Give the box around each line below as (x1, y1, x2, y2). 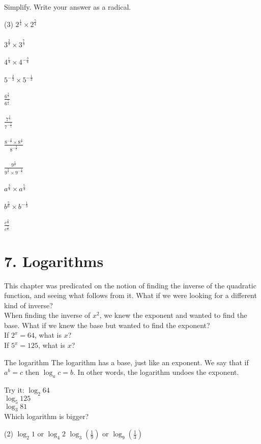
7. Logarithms (4, 250, 104, 271)
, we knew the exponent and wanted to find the (99, 310, 247, 320)
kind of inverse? (4, 300, 53, 310)
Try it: (4, 384, 24, 395)
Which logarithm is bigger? (4, 411, 89, 422)
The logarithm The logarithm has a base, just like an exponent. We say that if (4, 357, 249, 367)
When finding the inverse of (4, 310, 91, 320)
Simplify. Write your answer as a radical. (4, 2, 131, 12)
